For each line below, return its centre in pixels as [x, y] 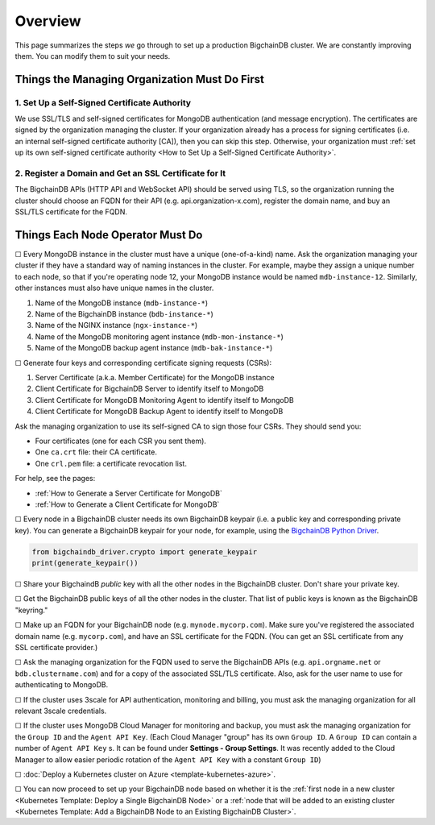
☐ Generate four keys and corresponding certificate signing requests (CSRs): [143, 363]
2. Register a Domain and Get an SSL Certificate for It [120, 173]
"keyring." [31, 610]
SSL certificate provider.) [56, 647]
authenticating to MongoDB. [62, 685]
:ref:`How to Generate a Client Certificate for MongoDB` [127, 504]
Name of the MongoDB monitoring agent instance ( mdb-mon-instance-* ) [159, 336]
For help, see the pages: [55, 479]
